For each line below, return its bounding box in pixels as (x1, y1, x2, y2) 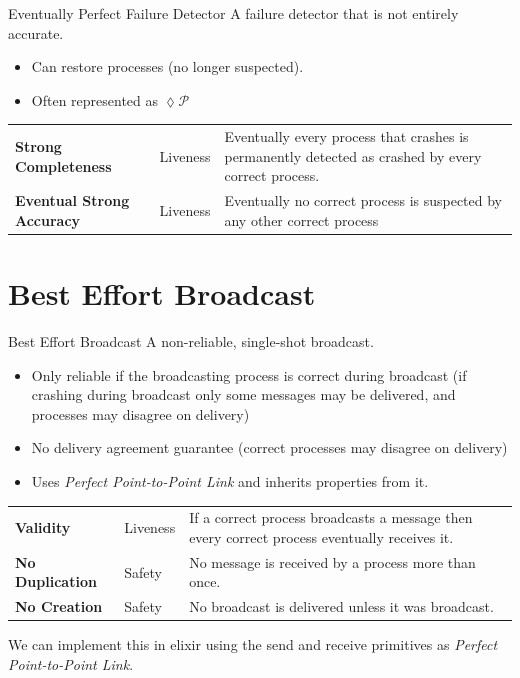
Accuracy (15, 209, 81, 230)
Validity (15, 517, 71, 538)
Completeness (15, 155, 112, 176)
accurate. (8, 22, 64, 43)
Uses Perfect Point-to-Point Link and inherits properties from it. (31, 470, 429, 491)
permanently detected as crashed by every (224, 145, 482, 166)
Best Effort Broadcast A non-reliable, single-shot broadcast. (8, 330, 374, 351)
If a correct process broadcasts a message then (189, 507, 473, 528)
